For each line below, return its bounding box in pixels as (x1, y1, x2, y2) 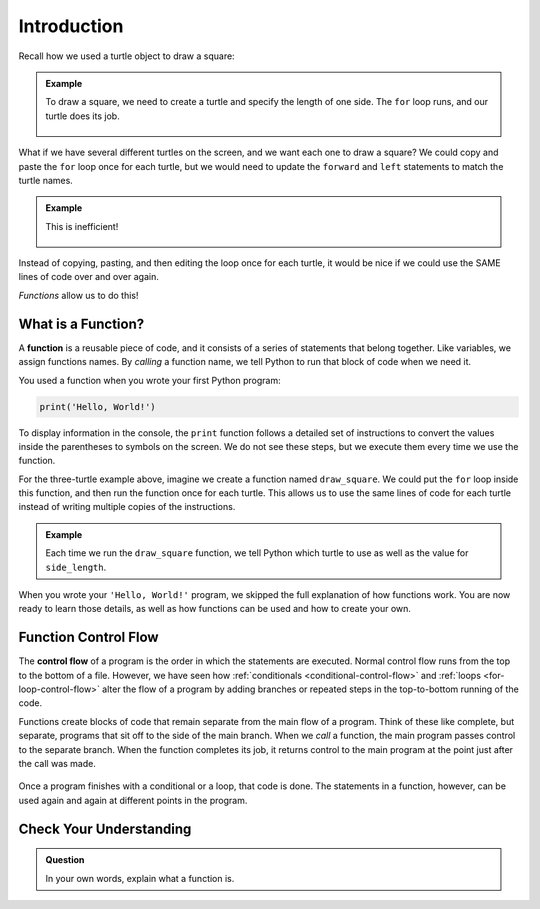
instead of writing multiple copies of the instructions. (18, 501, 236, 513)
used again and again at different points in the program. (18, 794, 248, 806)
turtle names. (18, 174, 74, 186)
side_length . (45, 561, 107, 573)
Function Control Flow (18, 629, 159, 646)
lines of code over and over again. (18, 271, 159, 283)
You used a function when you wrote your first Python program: (18, 374, 281, 386)
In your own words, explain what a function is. (45, 872, 235, 884)
